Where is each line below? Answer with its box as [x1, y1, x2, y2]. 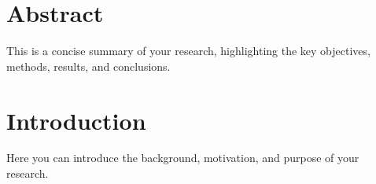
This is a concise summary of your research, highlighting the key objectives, [6, 42, 370, 59]
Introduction [6, 104, 146, 136]
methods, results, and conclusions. [6, 57, 171, 74]
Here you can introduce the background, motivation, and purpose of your [6, 149, 359, 166]
